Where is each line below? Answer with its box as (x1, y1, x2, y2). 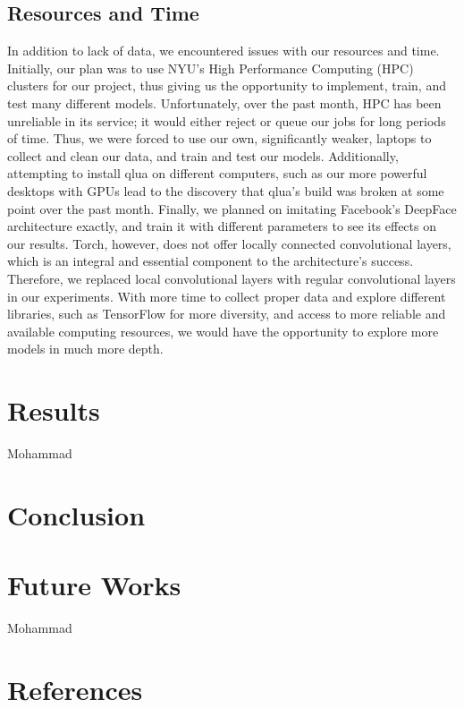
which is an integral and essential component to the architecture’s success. (7, 252, 414, 270)
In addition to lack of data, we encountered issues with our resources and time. (7, 41, 440, 60)
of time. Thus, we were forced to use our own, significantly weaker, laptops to (7, 129, 432, 148)
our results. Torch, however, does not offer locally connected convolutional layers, (7, 234, 451, 252)
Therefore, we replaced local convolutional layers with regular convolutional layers (7, 269, 456, 287)
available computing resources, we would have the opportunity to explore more (7, 321, 439, 340)
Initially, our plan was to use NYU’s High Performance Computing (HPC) (7, 58, 414, 77)
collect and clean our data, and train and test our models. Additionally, (7, 146, 399, 165)
